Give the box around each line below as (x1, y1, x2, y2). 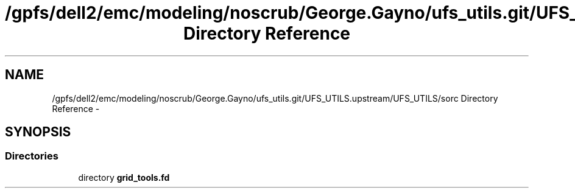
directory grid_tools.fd (78, 172, 170, 183)
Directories (5, 150, 58, 163)
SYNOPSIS (5, 124, 71, 140)
